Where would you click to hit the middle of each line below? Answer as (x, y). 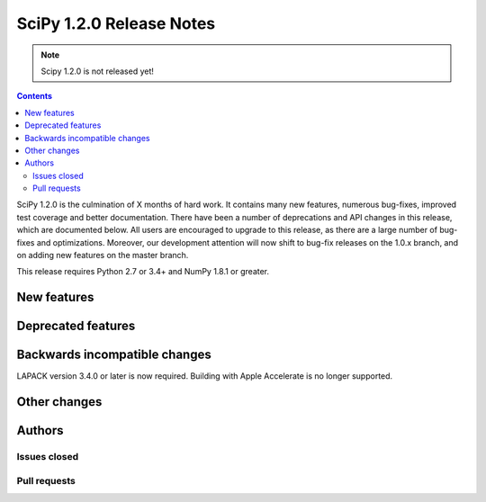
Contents (35, 96)
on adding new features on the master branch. (103, 255)
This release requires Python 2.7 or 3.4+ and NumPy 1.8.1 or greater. (143, 272)
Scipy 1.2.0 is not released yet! (98, 71)
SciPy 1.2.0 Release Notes (116, 23)
